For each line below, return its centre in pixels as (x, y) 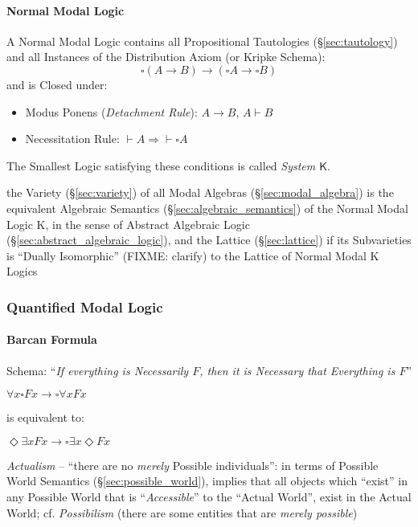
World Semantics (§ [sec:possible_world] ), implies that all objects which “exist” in (207, 481)
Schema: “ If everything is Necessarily (98, 370)
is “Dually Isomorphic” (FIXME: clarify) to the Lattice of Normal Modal (186, 255)
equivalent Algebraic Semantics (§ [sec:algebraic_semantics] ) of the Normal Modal (207, 208)
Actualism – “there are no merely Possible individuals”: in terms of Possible (193, 465)
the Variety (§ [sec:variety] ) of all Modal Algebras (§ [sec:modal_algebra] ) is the (200, 192)
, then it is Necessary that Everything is (297, 370)
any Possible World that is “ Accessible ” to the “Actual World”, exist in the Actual (209, 496)
